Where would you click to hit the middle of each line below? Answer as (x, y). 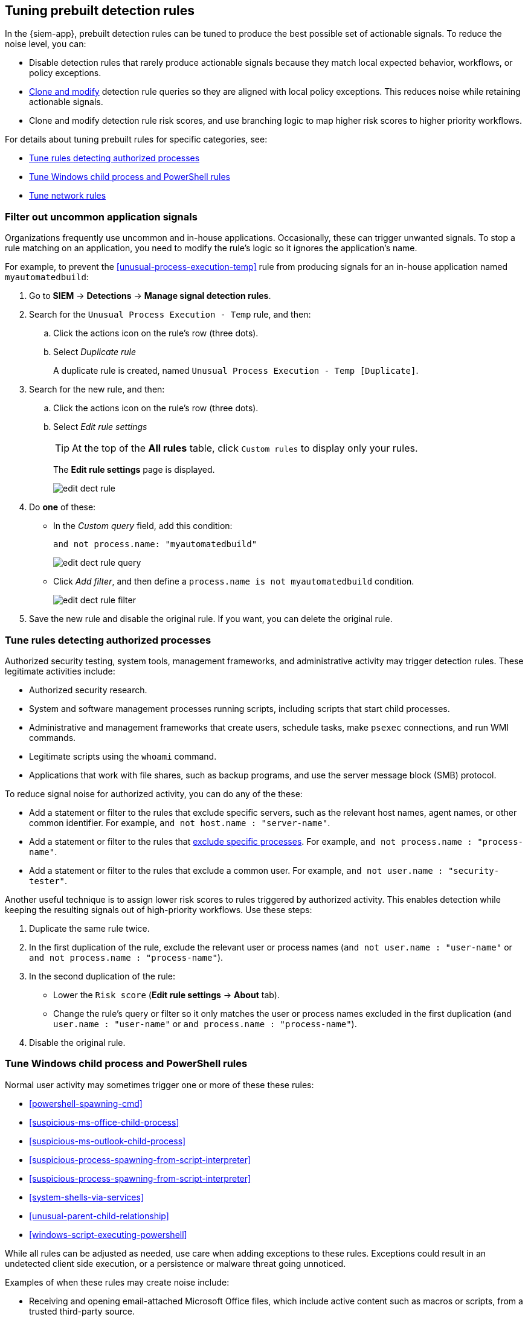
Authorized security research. (88, 690)
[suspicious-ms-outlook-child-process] (108, 1141)
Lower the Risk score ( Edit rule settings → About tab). (166, 995)
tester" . (48, 880)
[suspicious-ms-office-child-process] (104, 1122)
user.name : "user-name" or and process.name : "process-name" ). (205, 1024)
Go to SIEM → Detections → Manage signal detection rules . (150, 296)
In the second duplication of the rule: (102, 976)
